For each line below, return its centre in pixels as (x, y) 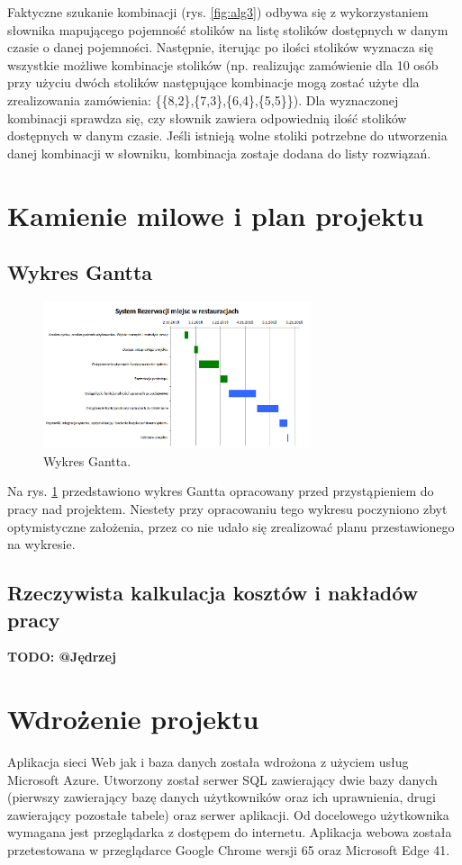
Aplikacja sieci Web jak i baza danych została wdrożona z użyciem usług (208, 762)
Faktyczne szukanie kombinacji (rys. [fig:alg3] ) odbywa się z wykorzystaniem (218, 12)
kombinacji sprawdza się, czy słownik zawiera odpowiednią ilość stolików (207, 117)
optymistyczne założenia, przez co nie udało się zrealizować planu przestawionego (231, 526)
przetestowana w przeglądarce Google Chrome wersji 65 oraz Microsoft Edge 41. (229, 850)
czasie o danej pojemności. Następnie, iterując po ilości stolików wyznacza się (220, 47)
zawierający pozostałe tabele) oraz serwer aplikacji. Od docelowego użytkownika (228, 814)
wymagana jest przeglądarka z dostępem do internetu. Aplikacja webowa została (230, 832)
